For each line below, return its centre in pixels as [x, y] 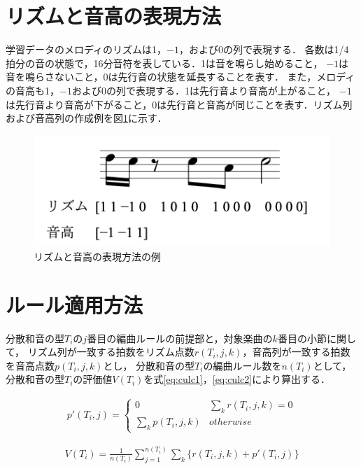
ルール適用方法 [75, 304]
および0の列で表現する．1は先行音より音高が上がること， [204, 90]
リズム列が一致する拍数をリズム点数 [111, 352]
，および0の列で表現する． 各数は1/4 [264, 49]
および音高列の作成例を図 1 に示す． [86, 118]
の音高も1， [33, 90]
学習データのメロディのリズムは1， [86, 49]
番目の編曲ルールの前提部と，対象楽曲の [180, 338]
